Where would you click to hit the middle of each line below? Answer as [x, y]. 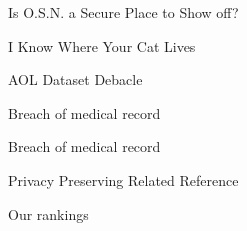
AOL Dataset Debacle [75, 79]
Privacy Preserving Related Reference [123, 179]
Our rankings [48, 213]
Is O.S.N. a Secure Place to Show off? [123, 12]
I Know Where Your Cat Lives [102, 45]
